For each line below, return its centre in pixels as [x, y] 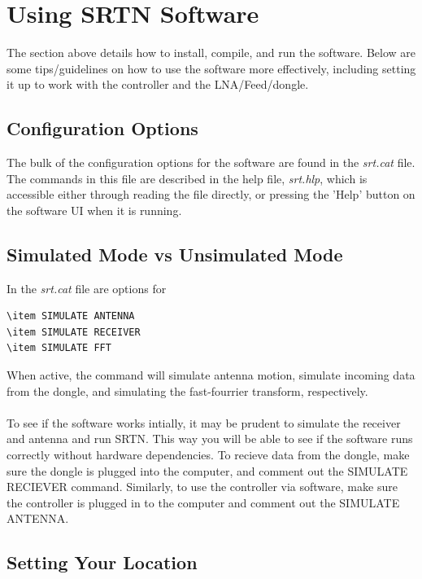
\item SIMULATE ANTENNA [71, 316]
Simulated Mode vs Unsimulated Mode [175, 254]
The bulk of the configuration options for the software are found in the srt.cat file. [211, 162]
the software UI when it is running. [94, 210]
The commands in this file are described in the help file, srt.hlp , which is [187, 178]
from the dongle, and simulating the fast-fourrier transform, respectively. [187, 390]
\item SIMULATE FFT [59, 348]
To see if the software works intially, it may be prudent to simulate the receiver [204, 422]
